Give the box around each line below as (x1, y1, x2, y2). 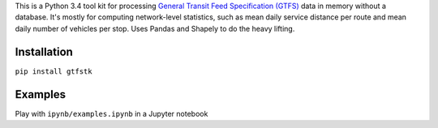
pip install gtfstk (15, 66, 92, 76)
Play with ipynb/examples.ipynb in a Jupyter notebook (15, 109, 208, 118)
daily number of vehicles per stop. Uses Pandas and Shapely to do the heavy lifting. (15, 23, 295, 33)
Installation (15, 45, 73, 58)
